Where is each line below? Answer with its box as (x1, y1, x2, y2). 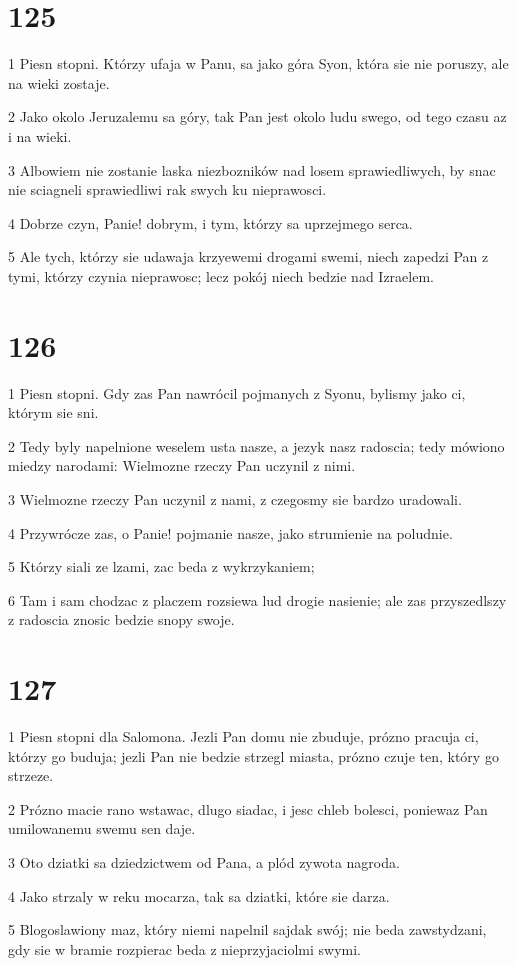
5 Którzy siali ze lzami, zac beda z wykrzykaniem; (8, 556, 315, 577)
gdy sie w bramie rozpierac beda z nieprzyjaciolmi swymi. (8, 938, 362, 959)
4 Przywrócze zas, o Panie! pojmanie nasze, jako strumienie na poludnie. (8, 522, 453, 543)
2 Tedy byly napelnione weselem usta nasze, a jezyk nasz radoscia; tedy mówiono (8, 435, 505, 456)
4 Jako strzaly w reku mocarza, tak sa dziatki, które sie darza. (8, 885, 390, 906)
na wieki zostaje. (8, 72, 110, 93)
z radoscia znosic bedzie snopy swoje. (8, 609, 235, 630)
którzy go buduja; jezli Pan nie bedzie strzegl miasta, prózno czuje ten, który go (8, 745, 499, 766)
